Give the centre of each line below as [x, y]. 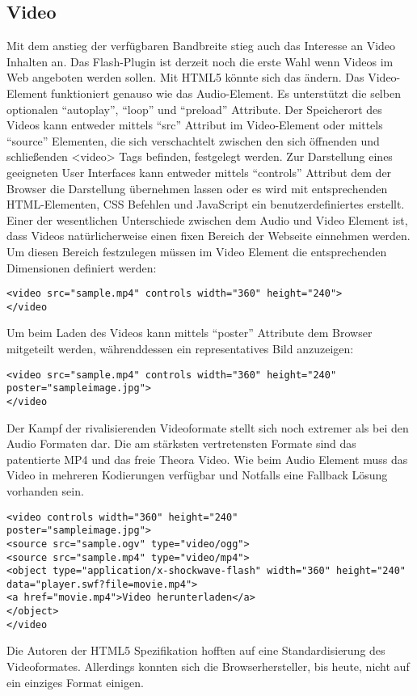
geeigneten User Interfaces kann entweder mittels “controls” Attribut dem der [199, 172]
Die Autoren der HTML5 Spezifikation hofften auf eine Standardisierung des [196, 650]
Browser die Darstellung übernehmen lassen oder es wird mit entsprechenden [197, 188]
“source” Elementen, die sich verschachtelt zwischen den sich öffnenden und [193, 140]
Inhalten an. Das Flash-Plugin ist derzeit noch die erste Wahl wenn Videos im [200, 61]
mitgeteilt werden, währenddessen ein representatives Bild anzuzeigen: [180, 349]
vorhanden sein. [45, 490]
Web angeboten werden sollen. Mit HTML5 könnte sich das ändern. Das [185, 77]
